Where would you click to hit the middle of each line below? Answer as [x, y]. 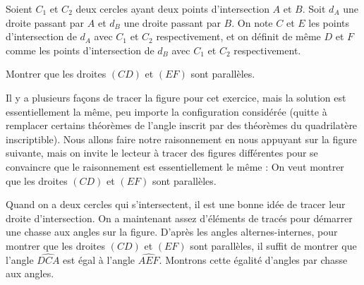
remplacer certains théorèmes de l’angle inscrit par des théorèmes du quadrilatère [182, 125]
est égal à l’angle [99, 259]
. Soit [314, 8]
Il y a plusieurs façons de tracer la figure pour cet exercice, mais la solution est [176, 97]
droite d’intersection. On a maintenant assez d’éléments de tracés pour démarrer [179, 218]
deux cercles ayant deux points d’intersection [172, 8]
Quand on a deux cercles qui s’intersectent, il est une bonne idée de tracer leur [176, 204]
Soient [19, 8]
